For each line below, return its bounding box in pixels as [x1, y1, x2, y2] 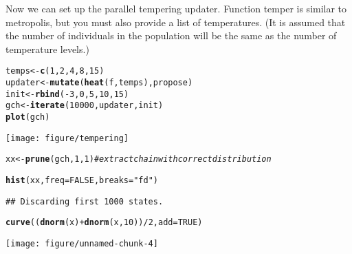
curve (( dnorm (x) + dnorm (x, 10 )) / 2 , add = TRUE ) [5, 218, 203, 228]
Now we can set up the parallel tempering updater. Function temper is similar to [5, 1, 347, 15]
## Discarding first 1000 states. [5, 196, 164, 207]
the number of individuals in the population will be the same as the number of [5, 28, 337, 43]
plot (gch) [5, 112, 50, 122]
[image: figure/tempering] [5, 133, 129, 143]
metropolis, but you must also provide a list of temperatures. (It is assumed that [5, 14, 346, 29]
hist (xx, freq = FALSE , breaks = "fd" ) [5, 175, 158, 185]
